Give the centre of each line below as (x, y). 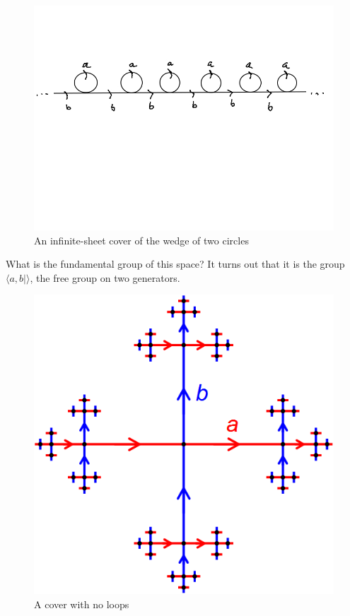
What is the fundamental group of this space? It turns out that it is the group (175, 264)
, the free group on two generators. (105, 277)
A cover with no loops (82, 604)
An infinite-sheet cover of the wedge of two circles (141, 240)
